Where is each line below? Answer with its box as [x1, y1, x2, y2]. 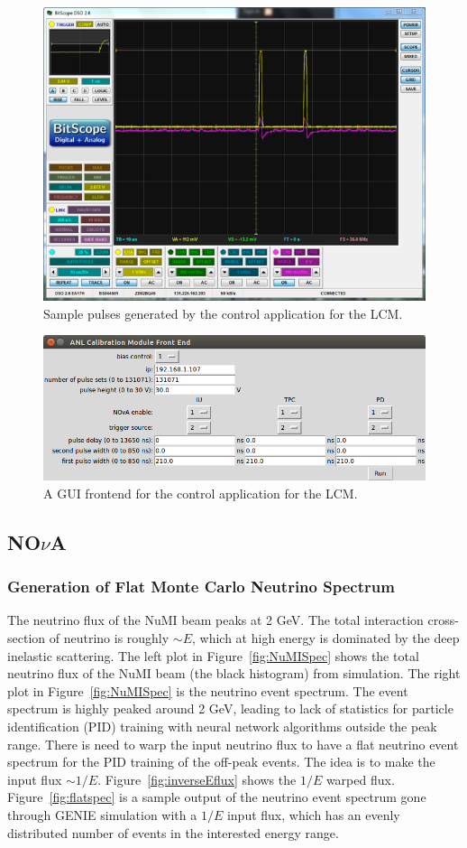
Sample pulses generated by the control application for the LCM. [43, 303, 403, 322]
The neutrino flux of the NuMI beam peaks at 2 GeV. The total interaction [7, 610, 424, 629]
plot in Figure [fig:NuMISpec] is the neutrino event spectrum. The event [7, 681, 408, 700]
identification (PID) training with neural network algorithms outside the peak [7, 717, 437, 736]
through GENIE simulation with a [7, 805, 197, 824]
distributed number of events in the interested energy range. [7, 823, 339, 842]
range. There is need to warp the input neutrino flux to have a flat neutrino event [7, 734, 459, 753]
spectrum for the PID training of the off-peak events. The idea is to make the [7, 752, 435, 771]
